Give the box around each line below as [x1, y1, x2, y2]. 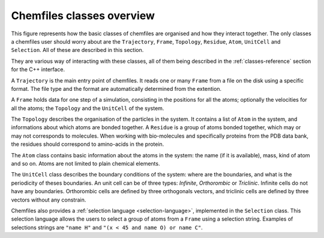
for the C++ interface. [11, 66, 65, 73]
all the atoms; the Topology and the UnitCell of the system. [11, 105, 164, 112]
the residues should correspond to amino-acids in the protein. [11, 141, 164, 148]
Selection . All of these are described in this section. [11, 47, 144, 54]
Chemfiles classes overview [11, 9, 155, 22]
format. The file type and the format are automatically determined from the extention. [11, 85, 222, 92]
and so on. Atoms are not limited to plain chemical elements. [11, 160, 160, 167]
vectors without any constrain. [11, 196, 86, 203]
